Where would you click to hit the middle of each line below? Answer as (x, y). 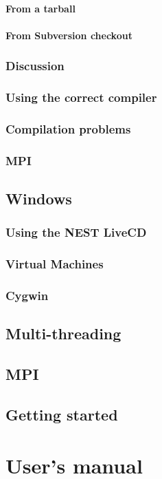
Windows (39, 199)
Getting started (62, 415)
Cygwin (27, 296)
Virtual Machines (55, 264)
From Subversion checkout (69, 35)
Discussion (35, 66)
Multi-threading (63, 333)
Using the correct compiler (81, 97)
